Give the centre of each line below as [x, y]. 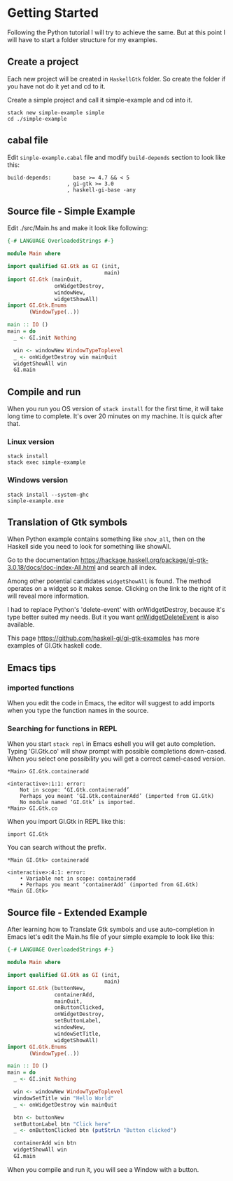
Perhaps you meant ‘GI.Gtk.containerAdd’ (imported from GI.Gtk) [117, 796]
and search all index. [127, 568]
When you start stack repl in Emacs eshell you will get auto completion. [111, 744]
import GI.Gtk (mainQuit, [45, 279]
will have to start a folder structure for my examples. [83, 39]
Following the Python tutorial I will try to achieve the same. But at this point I [116, 32]
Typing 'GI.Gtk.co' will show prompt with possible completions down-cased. [117, 752]
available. [21, 625]
